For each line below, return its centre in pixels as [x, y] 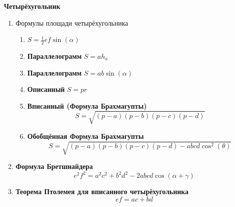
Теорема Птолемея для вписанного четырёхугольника [102, 191]
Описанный [46, 89]
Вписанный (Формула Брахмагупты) [87, 105]
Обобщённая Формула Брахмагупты [86, 136]
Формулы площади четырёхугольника [72, 22]
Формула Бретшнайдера [54, 166]
